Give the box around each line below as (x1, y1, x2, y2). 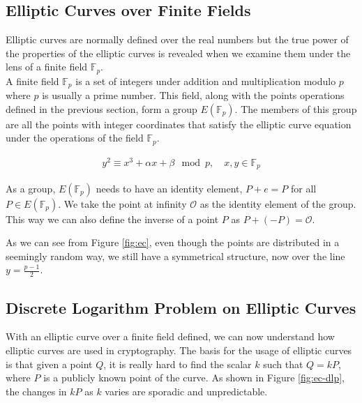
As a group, (6, 181, 56, 195)
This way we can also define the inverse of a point (6, 211, 219, 226)
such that (263, 356, 303, 371)
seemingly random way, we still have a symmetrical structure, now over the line (6, 248, 345, 263)
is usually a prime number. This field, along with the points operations (42, 88, 345, 102)
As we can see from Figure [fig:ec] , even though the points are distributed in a (6, 235, 340, 250)
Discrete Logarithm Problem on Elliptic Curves (6, 296, 356, 318)
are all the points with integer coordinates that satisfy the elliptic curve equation (6, 116, 352, 131)
